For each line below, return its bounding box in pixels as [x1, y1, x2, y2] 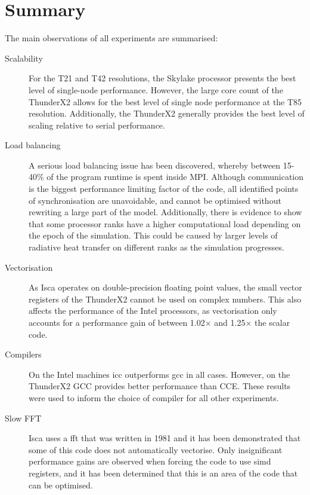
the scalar [255, 316, 290, 328]
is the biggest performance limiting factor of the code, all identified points [29, 182, 299, 195]
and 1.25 [214, 316, 246, 328]
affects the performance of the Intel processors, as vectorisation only [29, 304, 277, 317]
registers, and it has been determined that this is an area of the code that [29, 466, 298, 479]
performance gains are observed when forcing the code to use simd [29, 455, 271, 467]
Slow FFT [5, 411, 42, 424]
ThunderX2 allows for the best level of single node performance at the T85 [29, 95, 302, 108]
